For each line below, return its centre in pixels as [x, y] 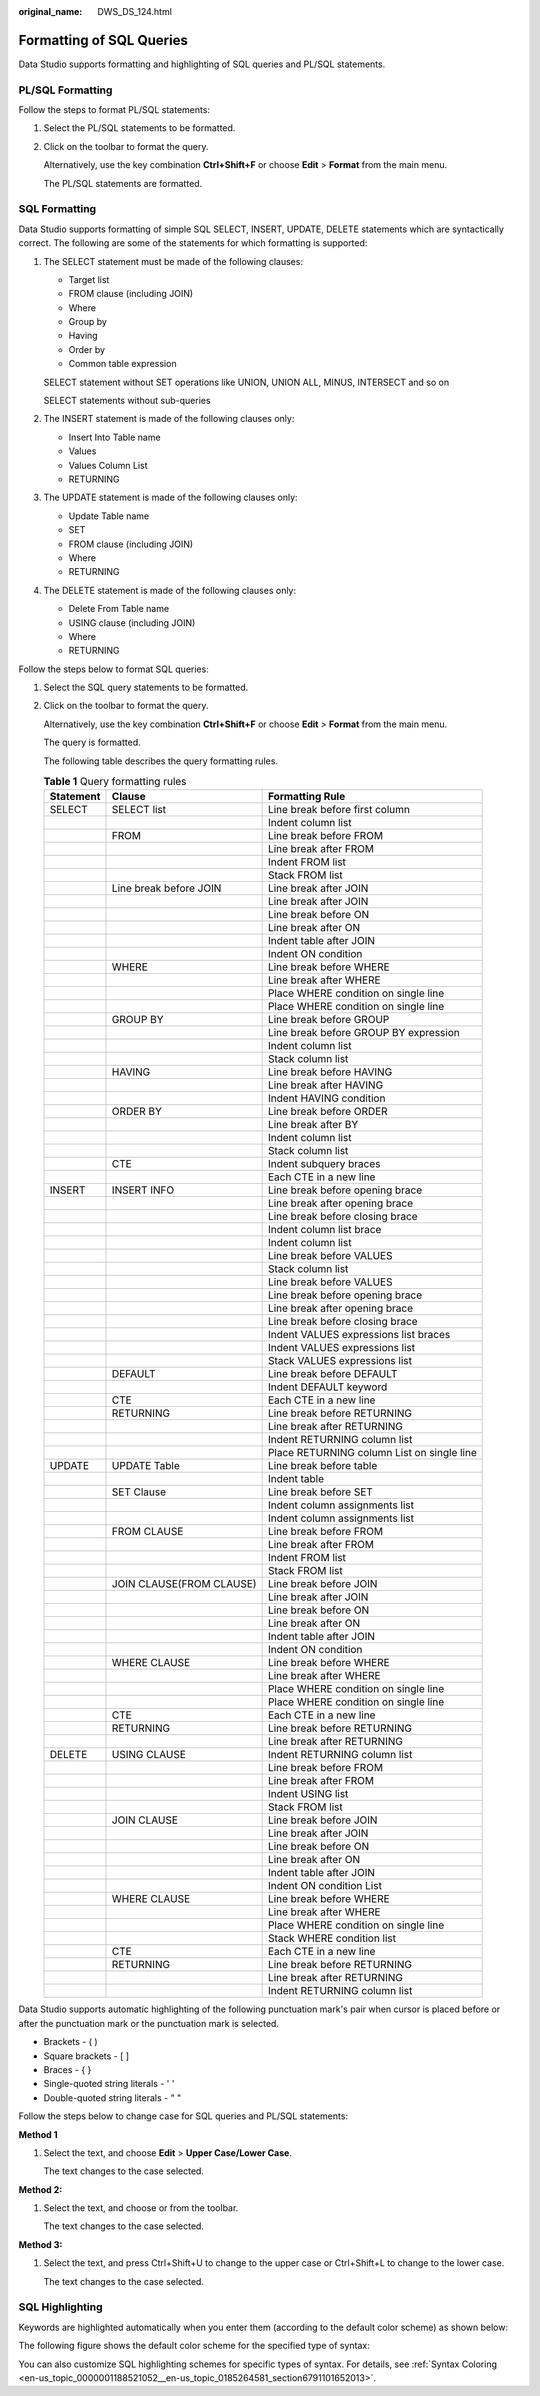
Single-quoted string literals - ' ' [109, 2084]
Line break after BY [313, 1125]
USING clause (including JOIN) [132, 622]
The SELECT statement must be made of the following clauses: [173, 261]
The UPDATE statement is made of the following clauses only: [171, 497]
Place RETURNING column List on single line [372, 1453]
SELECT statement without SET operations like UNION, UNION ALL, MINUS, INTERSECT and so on [246, 382]
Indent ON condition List [324, 1886]
